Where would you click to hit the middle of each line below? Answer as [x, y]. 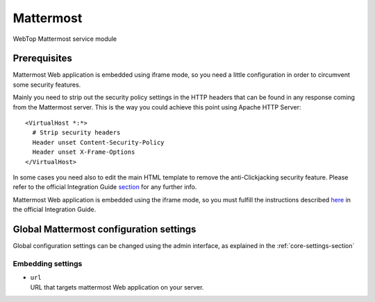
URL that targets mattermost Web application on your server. [117, 287]
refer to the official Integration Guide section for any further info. [105, 187]
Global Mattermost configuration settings [105, 229]
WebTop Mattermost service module [65, 39]
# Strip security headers [76, 133]
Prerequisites [42, 59]
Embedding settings [48, 263]
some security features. [47, 85]
